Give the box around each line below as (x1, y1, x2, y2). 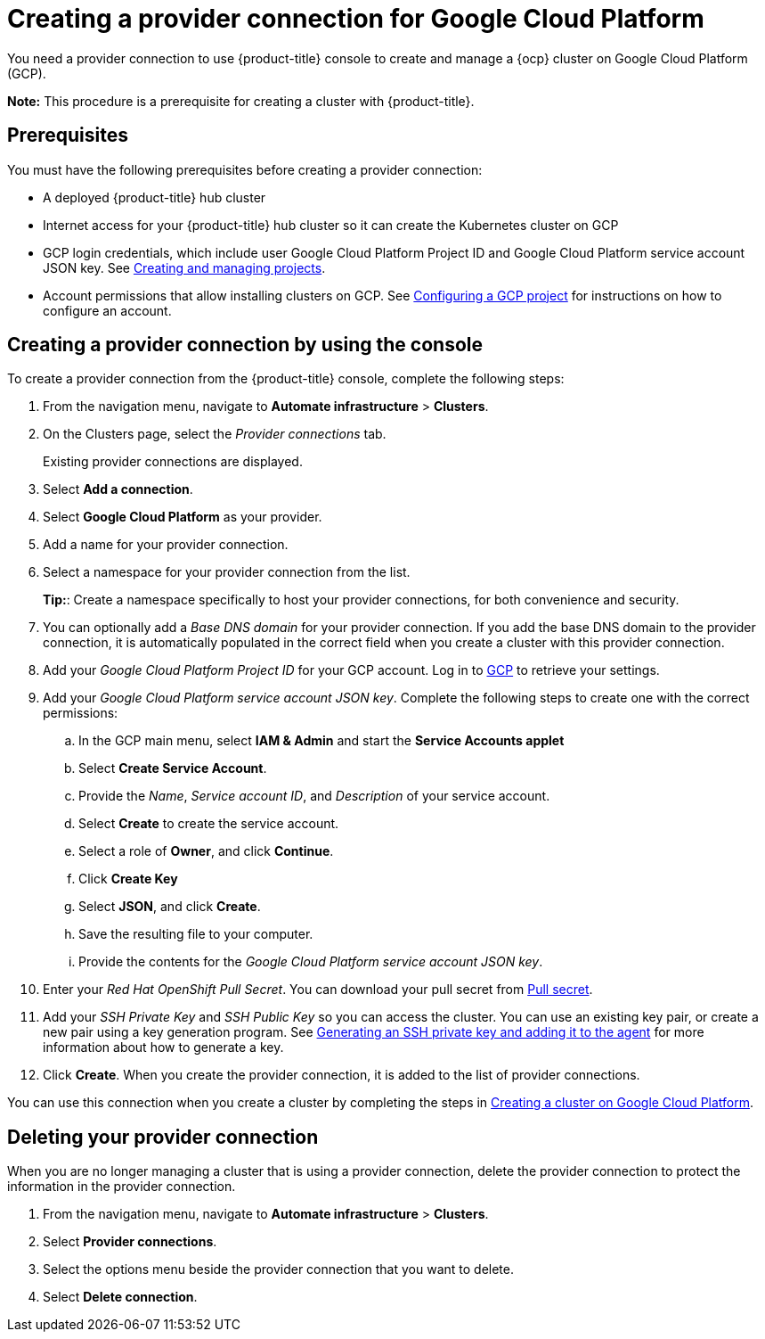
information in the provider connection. (7, 1179, 236, 1195)
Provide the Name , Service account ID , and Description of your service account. (78, 788, 550, 804)
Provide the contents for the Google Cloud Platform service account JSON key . (78, 954, 543, 970)
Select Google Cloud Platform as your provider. (43, 509, 322, 525)
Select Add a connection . (43, 481, 193, 497)
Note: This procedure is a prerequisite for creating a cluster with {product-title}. (7, 93, 475, 109)
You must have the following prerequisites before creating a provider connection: (7, 161, 483, 177)
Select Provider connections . (43, 1234, 217, 1250)
